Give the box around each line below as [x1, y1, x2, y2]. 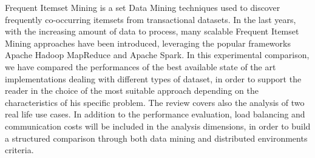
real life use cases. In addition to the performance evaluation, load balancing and [5, 108, 305, 120]
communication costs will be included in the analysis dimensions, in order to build [5, 119, 311, 132]
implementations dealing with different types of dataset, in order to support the [5, 72, 302, 85]
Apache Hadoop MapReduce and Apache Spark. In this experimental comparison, [5, 48, 310, 61]
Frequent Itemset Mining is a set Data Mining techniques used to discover [5, 1, 280, 13]
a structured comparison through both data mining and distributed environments [5, 131, 308, 144]
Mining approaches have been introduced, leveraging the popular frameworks [5, 36, 291, 49]
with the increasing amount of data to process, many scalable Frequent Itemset [5, 25, 299, 38]
